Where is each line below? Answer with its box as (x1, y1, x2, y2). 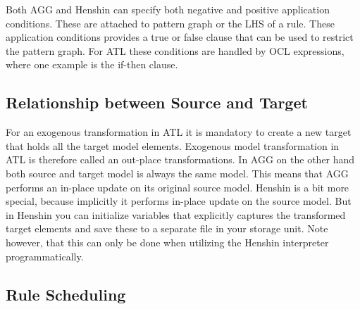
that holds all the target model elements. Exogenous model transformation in (6, 138, 340, 153)
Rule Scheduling (6, 283, 126, 305)
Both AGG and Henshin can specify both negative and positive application (6, 2, 330, 16)
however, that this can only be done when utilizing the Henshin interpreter (6, 234, 329, 249)
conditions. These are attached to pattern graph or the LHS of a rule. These (6, 15, 335, 30)
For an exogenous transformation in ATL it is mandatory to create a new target (6, 125, 352, 139)
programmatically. (6, 248, 84, 263)
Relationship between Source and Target (6, 92, 308, 113)
